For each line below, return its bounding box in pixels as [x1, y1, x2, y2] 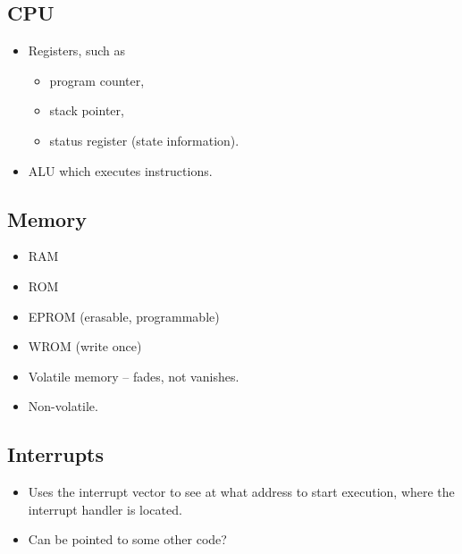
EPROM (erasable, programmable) [28, 306, 220, 325]
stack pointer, [49, 101, 124, 120]
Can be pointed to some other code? [28, 530, 227, 549]
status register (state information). [49, 130, 239, 149]
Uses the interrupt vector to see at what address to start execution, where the [28, 483, 455, 501]
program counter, [49, 71, 145, 89]
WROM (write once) [28, 337, 142, 356]
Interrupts [7, 441, 105, 468]
